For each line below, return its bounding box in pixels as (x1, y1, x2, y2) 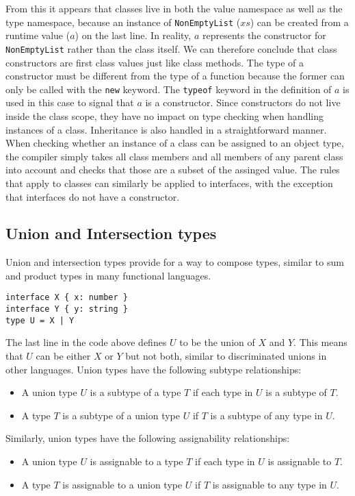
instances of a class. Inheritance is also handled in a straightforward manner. (5, 122, 327, 136)
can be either (36, 349, 91, 363)
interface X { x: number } (5, 293, 128, 303)
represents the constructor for (202, 28, 326, 42)
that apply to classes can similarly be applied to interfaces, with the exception (5, 175, 333, 190)
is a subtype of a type (90, 385, 181, 399)
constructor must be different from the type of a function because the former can (5, 69, 345, 83)
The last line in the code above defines (5, 335, 167, 349)
